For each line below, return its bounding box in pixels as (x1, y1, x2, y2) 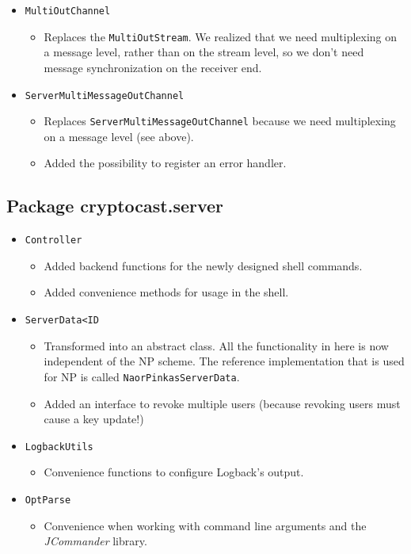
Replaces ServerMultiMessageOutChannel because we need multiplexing (44, 113, 396, 129)
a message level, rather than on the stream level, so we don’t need (44, 44, 364, 60)
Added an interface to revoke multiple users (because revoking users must (44, 395, 401, 411)
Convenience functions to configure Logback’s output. (44, 464, 304, 480)
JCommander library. (44, 533, 147, 549)
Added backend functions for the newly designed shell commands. (44, 257, 363, 273)
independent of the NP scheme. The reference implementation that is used (44, 353, 405, 369)
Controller (25, 235, 82, 246)
